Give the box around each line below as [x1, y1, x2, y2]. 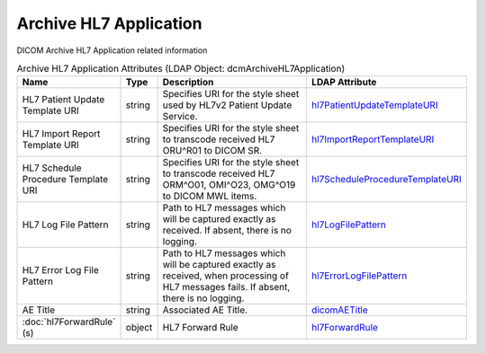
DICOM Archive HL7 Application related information [16, 45, 208, 56]
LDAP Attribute [311, 76, 377, 89]
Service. [162, 110, 198, 123]
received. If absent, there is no [162, 225, 292, 237]
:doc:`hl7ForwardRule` [22, 315, 116, 328]
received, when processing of [162, 269, 290, 282]
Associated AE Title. [162, 304, 247, 316]
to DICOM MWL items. [162, 190, 257, 202]
